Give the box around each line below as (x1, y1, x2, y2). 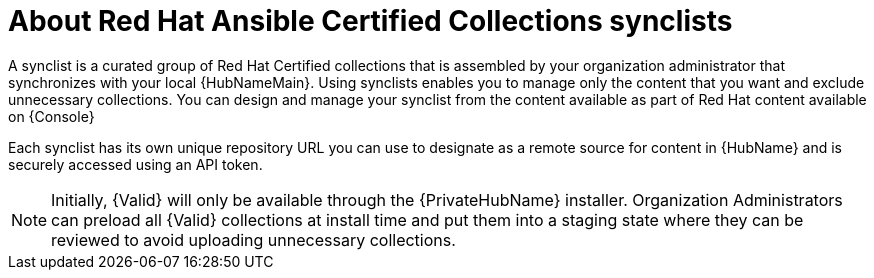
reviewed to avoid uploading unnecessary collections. (51, 229, 456, 250)
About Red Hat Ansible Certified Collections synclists (8, 4, 733, 38)
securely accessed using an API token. (8, 155, 263, 173)
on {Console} (8, 107, 95, 125)
